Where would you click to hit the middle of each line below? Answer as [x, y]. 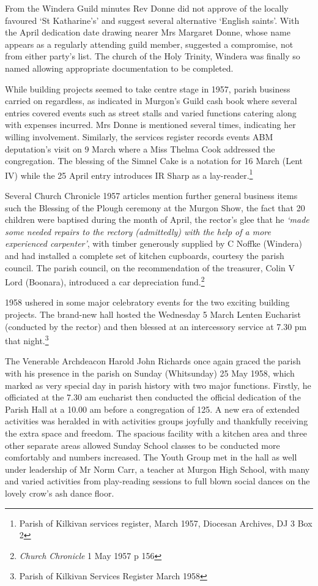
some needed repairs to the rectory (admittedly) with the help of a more [138, 231]
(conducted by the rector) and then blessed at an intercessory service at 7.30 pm [156, 326]
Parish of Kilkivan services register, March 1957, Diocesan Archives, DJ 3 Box [166, 523]
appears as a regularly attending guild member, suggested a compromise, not [149, 44]
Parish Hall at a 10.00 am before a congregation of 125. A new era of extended [152, 409]
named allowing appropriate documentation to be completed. [119, 68]
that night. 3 [27, 340]
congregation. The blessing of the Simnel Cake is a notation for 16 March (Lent [154, 161]
